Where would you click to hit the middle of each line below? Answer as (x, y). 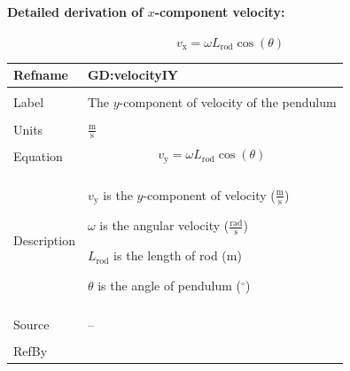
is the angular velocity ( (164, 225)
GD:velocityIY (132, 75)
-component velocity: (220, 11)
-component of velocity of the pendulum (228, 102)
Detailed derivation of (75, 11)
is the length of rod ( (170, 255)
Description (44, 240)
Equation (38, 155)
